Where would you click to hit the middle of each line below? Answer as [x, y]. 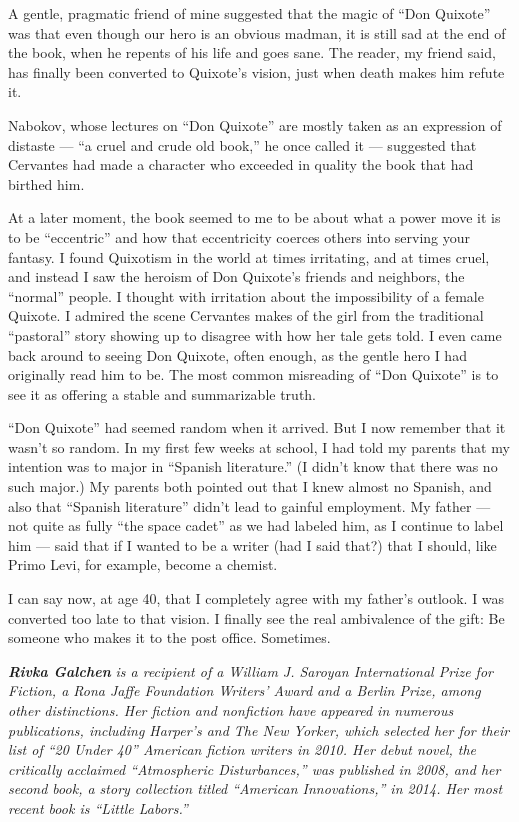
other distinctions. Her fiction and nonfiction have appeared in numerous [231, 710]
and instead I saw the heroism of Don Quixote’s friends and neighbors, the [236, 276]
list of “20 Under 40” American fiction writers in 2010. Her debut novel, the [242, 749]
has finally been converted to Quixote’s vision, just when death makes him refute [256, 71]
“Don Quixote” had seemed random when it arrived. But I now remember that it [257, 427]
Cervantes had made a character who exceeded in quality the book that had [241, 164]
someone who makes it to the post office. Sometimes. [169, 637]
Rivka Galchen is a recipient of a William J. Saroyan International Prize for [250, 670]
